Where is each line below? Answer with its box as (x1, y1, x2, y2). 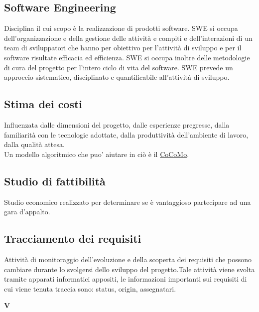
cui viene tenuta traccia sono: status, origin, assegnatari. (4, 283, 176, 294)
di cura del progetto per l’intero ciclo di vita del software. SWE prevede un (4, 62, 233, 72)
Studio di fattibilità (4, 173, 106, 188)
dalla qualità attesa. (4, 139, 65, 150)
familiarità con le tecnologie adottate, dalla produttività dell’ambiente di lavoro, (4, 129, 249, 140)
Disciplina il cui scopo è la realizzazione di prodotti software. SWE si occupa (4, 23, 238, 33)
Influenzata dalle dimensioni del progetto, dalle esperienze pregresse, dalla (4, 119, 230, 130)
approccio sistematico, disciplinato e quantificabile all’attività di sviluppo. (4, 72, 230, 82)
